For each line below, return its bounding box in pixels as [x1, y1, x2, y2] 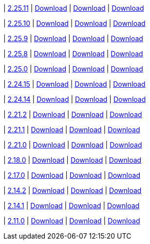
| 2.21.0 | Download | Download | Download [3, 141, 142, 149]
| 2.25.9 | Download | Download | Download [3, 34, 143, 43]
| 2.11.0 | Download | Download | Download [3, 217, 140, 225]
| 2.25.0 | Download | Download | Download [3, 65, 143, 73]
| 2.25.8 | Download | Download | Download [3, 49, 143, 58]
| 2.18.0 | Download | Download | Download [3, 156, 142, 164]
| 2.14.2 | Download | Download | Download [3, 186, 142, 195]
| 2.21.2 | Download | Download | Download [3, 110, 142, 119]
